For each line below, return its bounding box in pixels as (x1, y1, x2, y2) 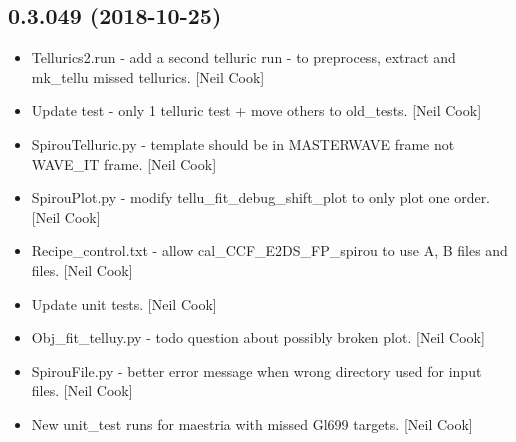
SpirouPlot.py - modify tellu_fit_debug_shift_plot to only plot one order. (31, 187, 491, 208)
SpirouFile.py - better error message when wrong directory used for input (31, 360, 482, 381)
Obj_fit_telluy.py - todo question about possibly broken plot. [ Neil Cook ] (31, 327, 485, 348)
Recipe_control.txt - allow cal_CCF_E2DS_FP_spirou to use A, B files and (31, 240, 508, 261)
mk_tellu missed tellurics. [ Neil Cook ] (31, 66, 265, 87)
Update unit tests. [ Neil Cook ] (31, 293, 217, 314)
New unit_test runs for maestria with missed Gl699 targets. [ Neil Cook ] (31, 413, 473, 434)
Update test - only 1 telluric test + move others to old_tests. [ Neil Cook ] (31, 100, 482, 121)
